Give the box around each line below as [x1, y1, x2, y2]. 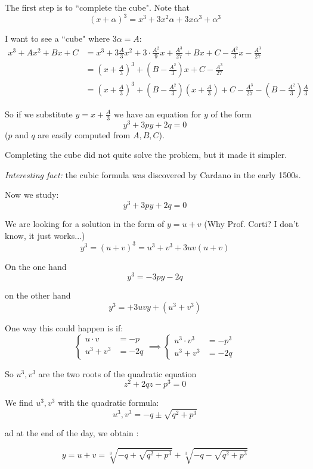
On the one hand [5, 260, 67, 272]
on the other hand [5, 289, 71, 302]
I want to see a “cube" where [5, 32, 110, 45]
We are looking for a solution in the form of [5, 218, 165, 230]
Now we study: [5, 188, 59, 201]
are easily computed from [38, 128, 131, 141]
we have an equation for [114, 107, 202, 120]
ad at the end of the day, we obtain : [5, 427, 139, 439]
